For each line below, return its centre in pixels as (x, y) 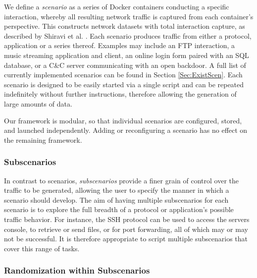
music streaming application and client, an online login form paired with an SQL (127, 55)
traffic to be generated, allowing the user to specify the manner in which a (117, 190)
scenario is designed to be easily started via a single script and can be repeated (124, 84)
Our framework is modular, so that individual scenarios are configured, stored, (123, 120)
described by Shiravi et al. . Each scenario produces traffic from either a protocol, (128, 35)
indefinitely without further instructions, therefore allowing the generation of (120, 94)
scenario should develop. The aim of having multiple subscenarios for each (116, 199)
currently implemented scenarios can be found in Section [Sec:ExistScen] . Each (123, 75)
